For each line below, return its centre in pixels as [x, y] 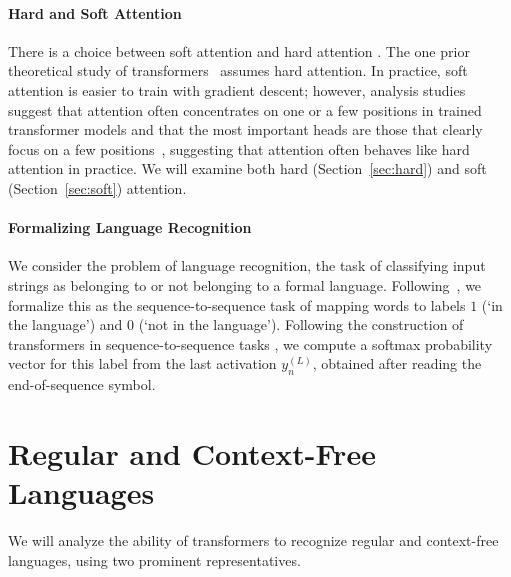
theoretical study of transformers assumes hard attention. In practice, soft [238, 70]
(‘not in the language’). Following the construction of [301, 324]
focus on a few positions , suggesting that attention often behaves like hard [239, 148]
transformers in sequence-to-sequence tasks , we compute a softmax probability [250, 343]
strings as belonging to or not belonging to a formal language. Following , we [245, 284]
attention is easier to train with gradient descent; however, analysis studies [237, 89]
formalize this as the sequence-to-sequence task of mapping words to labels [237, 304]
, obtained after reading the [397, 363]
